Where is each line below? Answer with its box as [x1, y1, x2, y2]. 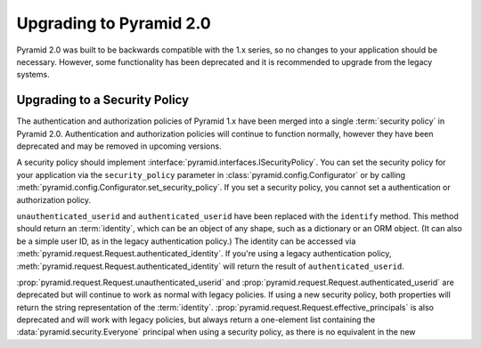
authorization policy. [16, 194, 92, 205]
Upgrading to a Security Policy [16, 93, 190, 108]
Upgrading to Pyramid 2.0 [16, 13, 211, 33]
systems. [16, 69, 50, 80]
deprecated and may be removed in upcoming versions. [16, 141, 222, 151]
